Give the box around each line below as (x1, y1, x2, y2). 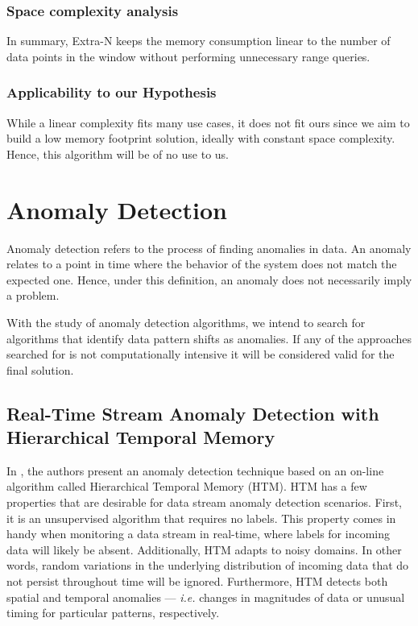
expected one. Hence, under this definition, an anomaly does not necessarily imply (6, 271, 412, 288)
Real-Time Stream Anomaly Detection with (6, 400, 379, 425)
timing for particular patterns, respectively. (6, 604, 220, 621)
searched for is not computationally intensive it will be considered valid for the (6, 346, 395, 363)
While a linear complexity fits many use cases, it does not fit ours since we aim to (6, 114, 410, 131)
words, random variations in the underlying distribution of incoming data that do (6, 557, 409, 574)
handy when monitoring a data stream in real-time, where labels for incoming (6, 525, 390, 542)
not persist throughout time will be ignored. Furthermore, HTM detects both (6, 573, 388, 590)
